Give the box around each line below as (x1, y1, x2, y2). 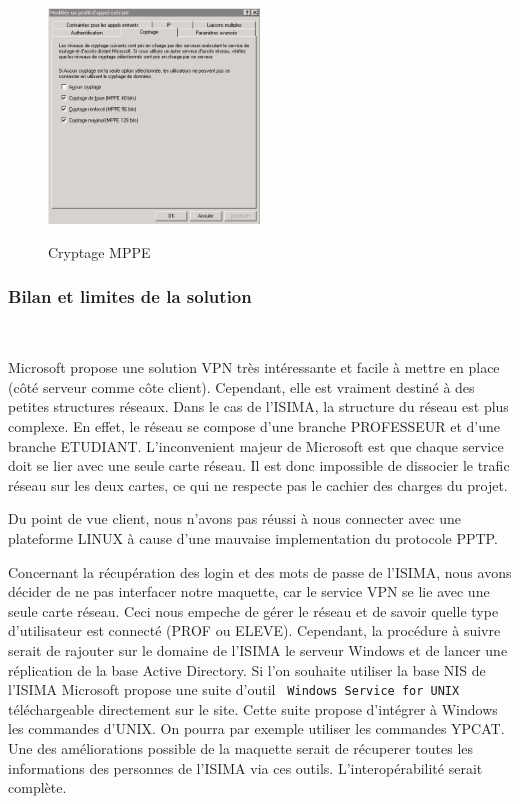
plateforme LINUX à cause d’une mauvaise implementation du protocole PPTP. (8, 528, 498, 549)
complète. (8, 777, 67, 798)
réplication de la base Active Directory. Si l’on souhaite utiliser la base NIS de (8, 659, 486, 680)
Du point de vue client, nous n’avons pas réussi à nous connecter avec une (8, 508, 461, 529)
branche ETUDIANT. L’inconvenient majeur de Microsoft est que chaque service (8, 435, 504, 456)
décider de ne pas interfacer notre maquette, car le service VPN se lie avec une (8, 581, 490, 602)
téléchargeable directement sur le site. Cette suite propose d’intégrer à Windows (8, 698, 498, 719)
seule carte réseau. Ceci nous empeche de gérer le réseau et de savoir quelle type (8, 600, 499, 621)
